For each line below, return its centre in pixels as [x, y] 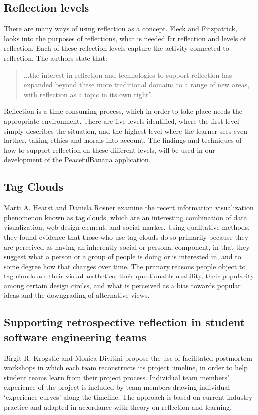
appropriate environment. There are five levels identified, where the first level [122, 120]
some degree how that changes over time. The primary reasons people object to [125, 266]
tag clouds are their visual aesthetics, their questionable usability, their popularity [129, 276]
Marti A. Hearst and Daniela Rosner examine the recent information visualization [129, 207]
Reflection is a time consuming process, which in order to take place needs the [123, 111]
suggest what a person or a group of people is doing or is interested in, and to [123, 256]
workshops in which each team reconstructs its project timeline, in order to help [126, 367]
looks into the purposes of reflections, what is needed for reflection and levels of [125, 38]
